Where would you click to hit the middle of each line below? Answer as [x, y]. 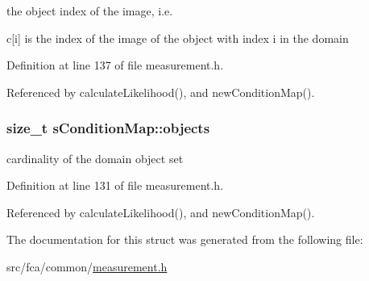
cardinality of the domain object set [95, 158]
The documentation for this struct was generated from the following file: [185, 239]
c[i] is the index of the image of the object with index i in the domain [178, 38]
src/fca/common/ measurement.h [87, 266]
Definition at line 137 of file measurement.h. [115, 65]
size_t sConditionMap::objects [108, 128]
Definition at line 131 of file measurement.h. [115, 185]
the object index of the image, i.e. [90, 10]
